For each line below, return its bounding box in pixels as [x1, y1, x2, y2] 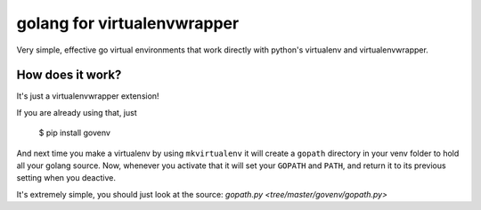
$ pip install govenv [38, 127, 111, 138]
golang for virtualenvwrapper [16, 13, 240, 33]
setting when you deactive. [16, 173, 116, 183]
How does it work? [16, 68, 122, 83]
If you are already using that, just [16, 107, 137, 117]
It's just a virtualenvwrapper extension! [16, 91, 159, 101]
